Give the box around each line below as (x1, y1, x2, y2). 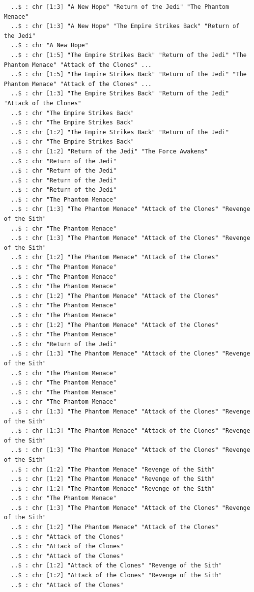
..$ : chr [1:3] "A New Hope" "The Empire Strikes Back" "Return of (11, 23, 240, 30)
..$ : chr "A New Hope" (11, 42, 88, 49)
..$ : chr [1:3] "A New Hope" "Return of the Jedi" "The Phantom (11, 3, 229, 10)
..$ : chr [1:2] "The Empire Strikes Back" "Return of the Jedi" (11, 128, 229, 136)
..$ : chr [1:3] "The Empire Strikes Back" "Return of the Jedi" (11, 90, 229, 97)
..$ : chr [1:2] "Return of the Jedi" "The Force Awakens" (11, 148, 208, 155)
